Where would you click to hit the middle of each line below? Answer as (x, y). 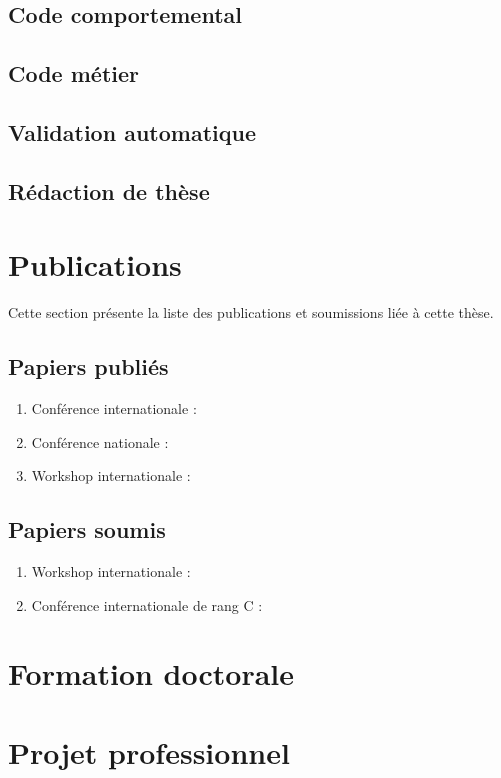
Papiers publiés (88, 366)
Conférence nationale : (100, 441)
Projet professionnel (149, 751)
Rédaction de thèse (109, 190)
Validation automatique (132, 131)
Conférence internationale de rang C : (147, 604)
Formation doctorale (151, 673)
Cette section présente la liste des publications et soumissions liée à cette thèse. (251, 312)
